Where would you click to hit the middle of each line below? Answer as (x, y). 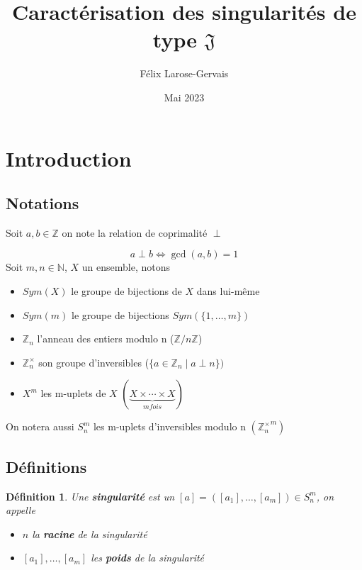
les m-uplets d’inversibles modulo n (169, 426)
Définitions (46, 466)
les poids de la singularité (148, 558)
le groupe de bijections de (126, 291)
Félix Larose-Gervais (184, 73)
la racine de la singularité (90, 533)
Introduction (69, 158)
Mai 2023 (184, 97)
